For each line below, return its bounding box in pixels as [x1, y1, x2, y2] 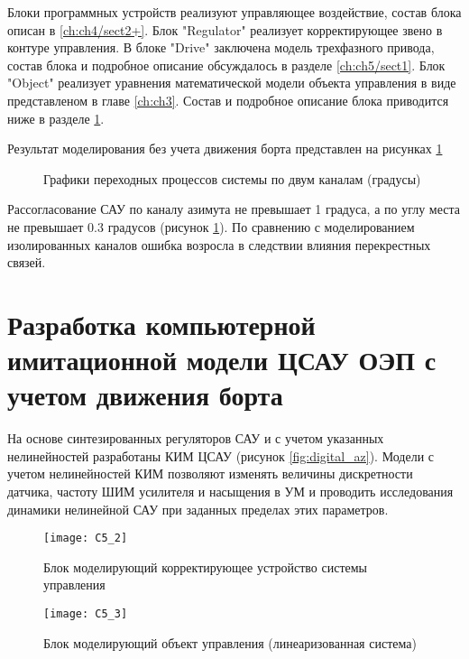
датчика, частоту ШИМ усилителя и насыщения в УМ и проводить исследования [7, 482, 454, 500]
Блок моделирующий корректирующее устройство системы [43, 557, 367, 576]
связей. [7, 253, 46, 272]
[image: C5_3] [43, 608, 128, 621]
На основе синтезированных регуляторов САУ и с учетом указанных [7, 429, 384, 448]
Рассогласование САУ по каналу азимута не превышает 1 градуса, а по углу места [7, 200, 460, 218]
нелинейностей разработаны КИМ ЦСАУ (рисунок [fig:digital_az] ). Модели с [7, 446, 435, 465]
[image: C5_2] [43, 532, 128, 545]
